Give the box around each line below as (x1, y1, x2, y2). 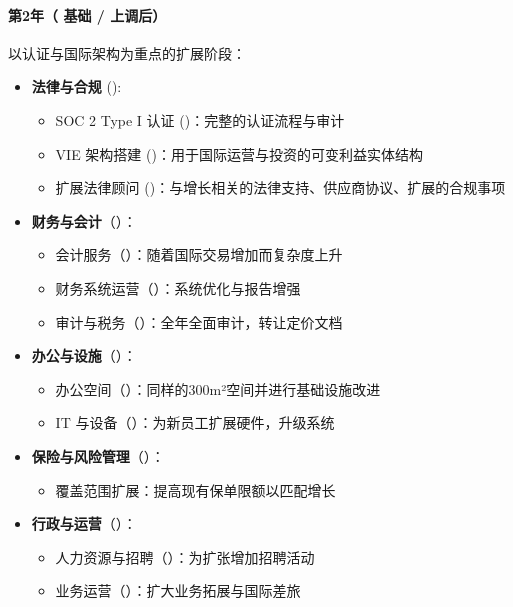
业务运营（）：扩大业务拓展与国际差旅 (55, 580, 301, 601)
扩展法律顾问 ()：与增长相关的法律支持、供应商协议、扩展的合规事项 (55, 177, 506, 198)
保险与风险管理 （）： (31, 445, 165, 466)
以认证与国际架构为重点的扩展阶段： (8, 42, 246, 63)
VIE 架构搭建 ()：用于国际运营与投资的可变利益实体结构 (55, 143, 423, 164)
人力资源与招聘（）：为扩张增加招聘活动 (55, 546, 315, 567)
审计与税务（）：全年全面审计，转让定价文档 (55, 311, 343, 332)
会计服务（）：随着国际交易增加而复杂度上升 (55, 244, 343, 265)
